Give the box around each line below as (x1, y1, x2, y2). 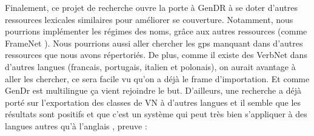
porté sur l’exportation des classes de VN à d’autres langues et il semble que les (5, 96, 301, 108)
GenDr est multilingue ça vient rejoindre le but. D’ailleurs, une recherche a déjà (5, 84, 301, 97)
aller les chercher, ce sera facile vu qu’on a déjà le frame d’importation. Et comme (5, 72, 310, 85)
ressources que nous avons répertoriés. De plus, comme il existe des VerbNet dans (5, 48, 307, 61)
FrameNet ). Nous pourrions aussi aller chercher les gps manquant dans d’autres (5, 36, 303, 49)
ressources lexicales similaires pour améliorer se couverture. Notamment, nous (5, 13, 293, 25)
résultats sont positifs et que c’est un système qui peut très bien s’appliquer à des (5, 108, 307, 120)
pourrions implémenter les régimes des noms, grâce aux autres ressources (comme (5, 25, 307, 37)
